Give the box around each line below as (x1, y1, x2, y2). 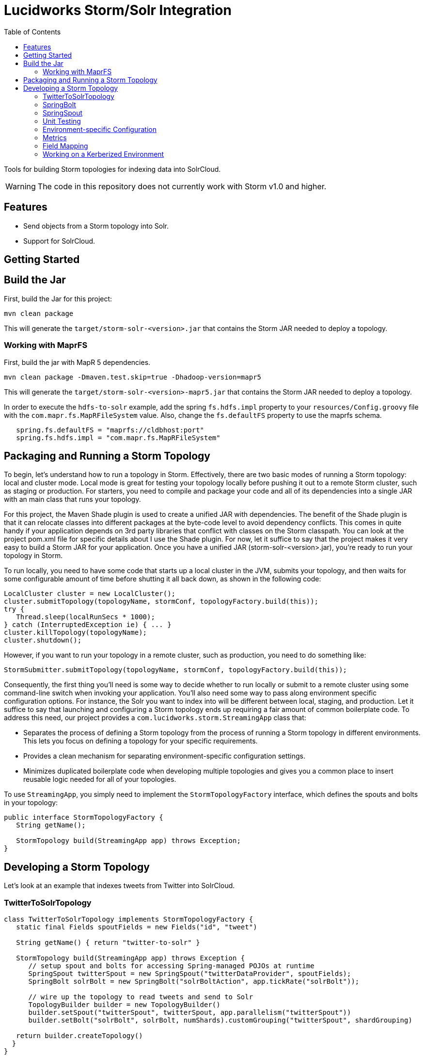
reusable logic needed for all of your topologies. (23, 775, 176, 784)
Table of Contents (4, 27, 61, 36)
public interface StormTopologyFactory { (4, 813, 163, 822)
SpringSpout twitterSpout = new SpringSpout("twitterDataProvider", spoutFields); (28, 970, 351, 978)
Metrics (43, 133, 67, 142)
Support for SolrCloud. (23, 236, 95, 245)
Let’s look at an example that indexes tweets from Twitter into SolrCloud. (4, 881, 235, 890)
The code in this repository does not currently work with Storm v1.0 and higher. (37, 181, 327, 191)
